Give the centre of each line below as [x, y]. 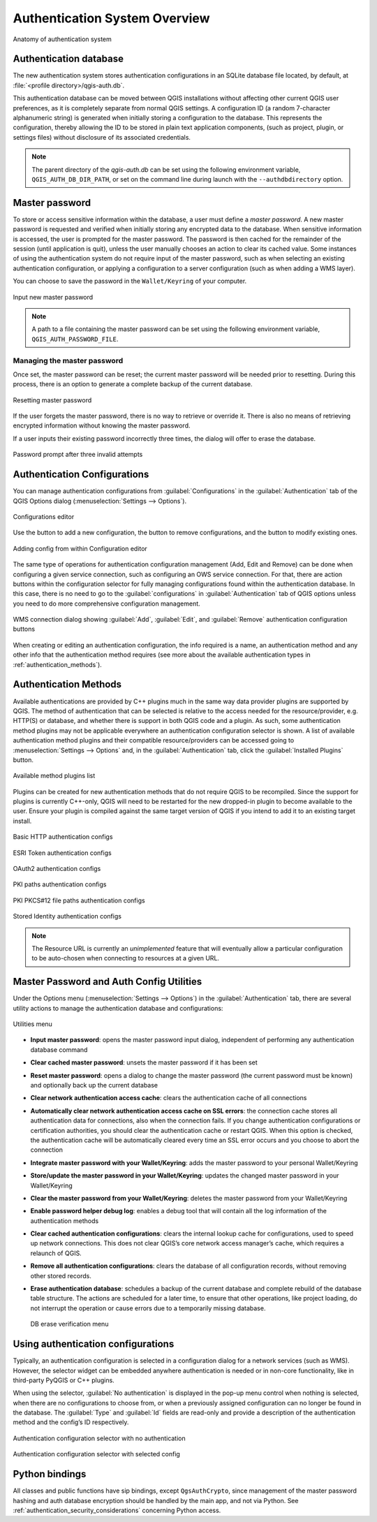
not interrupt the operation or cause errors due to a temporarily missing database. [148, 1308]
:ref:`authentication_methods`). [58, 664]
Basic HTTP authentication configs [63, 837]
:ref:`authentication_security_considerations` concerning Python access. [117, 1510]
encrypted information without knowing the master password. [102, 425]
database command [59, 1049]
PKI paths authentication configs [60, 884]
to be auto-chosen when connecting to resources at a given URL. [126, 958]
